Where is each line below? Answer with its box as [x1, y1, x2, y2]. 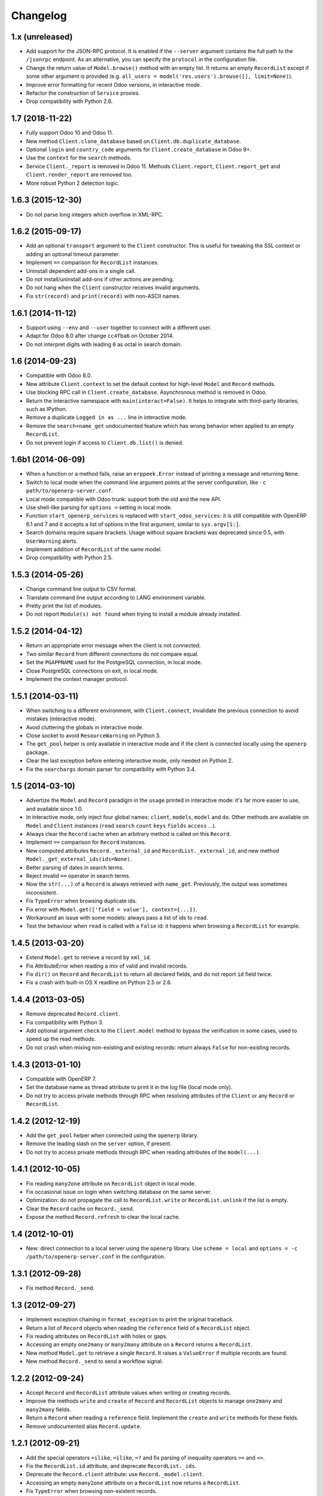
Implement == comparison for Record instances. [26, 838, 147, 846]
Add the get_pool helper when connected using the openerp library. [26, 1132, 199, 1139]
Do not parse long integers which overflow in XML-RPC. [26, 211, 164, 218]
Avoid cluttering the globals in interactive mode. [26, 723, 144, 731]
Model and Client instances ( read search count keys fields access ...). [26, 822, 217, 829]
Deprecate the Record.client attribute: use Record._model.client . [26, 1471, 204, 1478]
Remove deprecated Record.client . [26, 1010, 120, 1017]
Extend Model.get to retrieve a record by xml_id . [26, 954, 152, 961]
